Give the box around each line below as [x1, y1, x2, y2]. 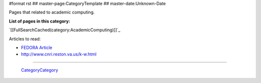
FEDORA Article [21, 45, 53, 50]
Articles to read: [9, 36, 41, 42]
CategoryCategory [21, 67, 58, 73]
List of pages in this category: [9, 18, 70, 24]
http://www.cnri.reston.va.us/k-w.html [21, 51, 97, 57]
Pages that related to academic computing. [9, 10, 95, 15]
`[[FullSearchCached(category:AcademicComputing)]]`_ [9, 27, 120, 33]
